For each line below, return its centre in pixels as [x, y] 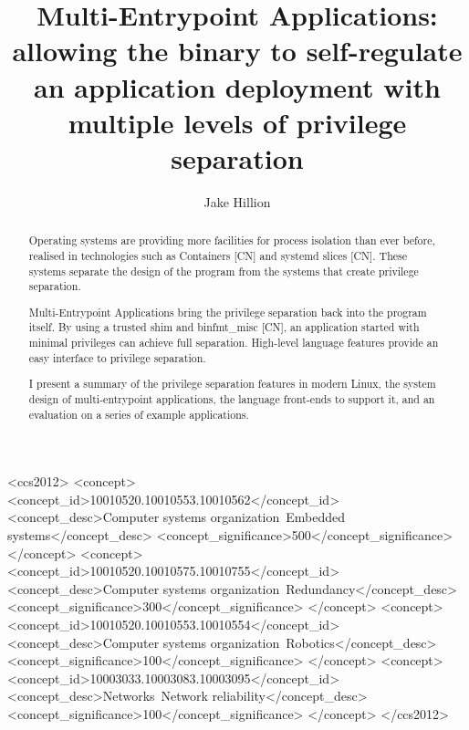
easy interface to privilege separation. [117, 357]
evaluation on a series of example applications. [139, 414]
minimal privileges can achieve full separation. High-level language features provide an [234, 343]
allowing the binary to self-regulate [237, 51]
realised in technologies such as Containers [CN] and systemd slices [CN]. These [218, 255]
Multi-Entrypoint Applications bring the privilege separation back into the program [228, 312]
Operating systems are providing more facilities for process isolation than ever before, [232, 240]
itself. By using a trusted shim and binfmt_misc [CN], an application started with [224, 327]
